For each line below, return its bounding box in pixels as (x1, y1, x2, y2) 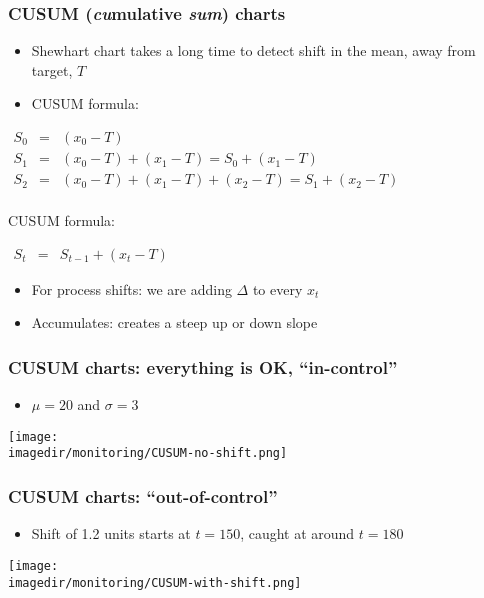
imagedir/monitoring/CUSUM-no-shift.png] (8, 446, 288, 461)
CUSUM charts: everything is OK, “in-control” (8, 354, 398, 379)
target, (31, 59, 73, 80)
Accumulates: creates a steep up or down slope (31, 312, 318, 333)
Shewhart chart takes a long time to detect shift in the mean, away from (31, 40, 476, 61)
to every (252, 278, 303, 299)
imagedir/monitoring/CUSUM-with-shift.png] (8, 575, 302, 590)
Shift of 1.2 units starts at (31, 523, 191, 544)
